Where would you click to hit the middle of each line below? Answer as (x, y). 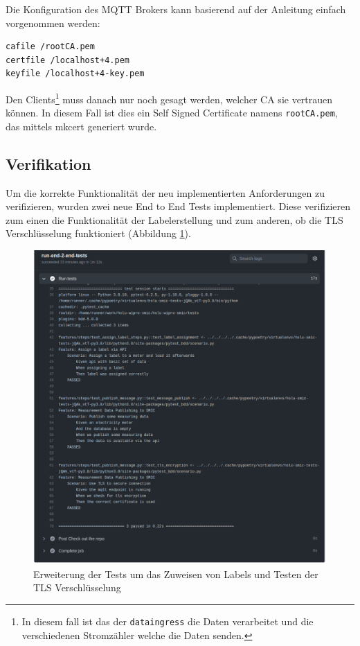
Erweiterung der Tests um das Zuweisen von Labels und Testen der (176, 574)
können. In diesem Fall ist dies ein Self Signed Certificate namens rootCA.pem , (172, 113)
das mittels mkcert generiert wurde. (81, 126)
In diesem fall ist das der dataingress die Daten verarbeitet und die (168, 621)
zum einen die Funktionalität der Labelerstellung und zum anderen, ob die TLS (174, 219)
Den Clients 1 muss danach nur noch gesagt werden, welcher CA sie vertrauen (169, 98)
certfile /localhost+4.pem (67, 60)
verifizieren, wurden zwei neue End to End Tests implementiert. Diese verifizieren (178, 206)
